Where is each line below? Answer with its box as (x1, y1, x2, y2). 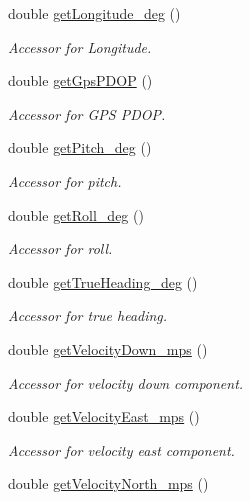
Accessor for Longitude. (8, 36, 152, 57)
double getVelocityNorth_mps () (8, 473, 209, 494)
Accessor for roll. (8, 238, 113, 259)
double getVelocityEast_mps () (8, 406, 200, 427)
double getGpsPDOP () (8, 70, 153, 91)
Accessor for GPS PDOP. (8, 103, 166, 124)
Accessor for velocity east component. (8, 439, 235, 460)
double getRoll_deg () (8, 204, 144, 225)
